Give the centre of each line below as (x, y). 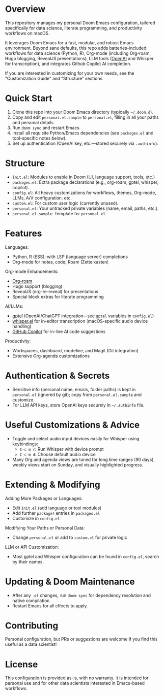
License (22, 664)
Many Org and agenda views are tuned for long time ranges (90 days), (83, 460)
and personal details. (33, 122)
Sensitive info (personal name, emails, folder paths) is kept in (74, 389)
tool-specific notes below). (40, 138)
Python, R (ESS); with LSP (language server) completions (70, 257)
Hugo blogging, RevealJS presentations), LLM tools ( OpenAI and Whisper (79, 58)
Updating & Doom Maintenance (70, 581)
